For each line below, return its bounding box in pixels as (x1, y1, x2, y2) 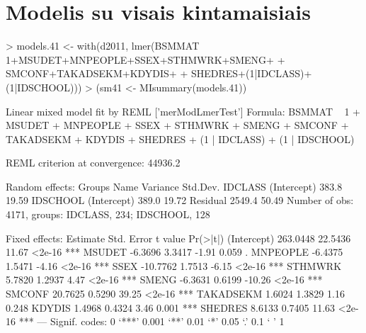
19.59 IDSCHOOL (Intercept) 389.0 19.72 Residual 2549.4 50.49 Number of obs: (6, 193, 354, 208)
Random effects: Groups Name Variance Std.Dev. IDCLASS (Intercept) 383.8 (6, 179, 343, 193)
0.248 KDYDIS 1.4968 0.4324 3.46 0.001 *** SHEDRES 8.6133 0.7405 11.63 (6, 300, 336, 315)
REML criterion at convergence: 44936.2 (6, 155, 181, 170)
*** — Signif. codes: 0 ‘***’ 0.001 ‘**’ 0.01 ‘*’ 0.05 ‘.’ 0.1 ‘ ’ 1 (18, 314, 285, 329)
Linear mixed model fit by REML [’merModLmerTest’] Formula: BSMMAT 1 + (6, 103, 360, 118)
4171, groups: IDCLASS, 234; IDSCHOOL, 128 (6, 207, 210, 222)
